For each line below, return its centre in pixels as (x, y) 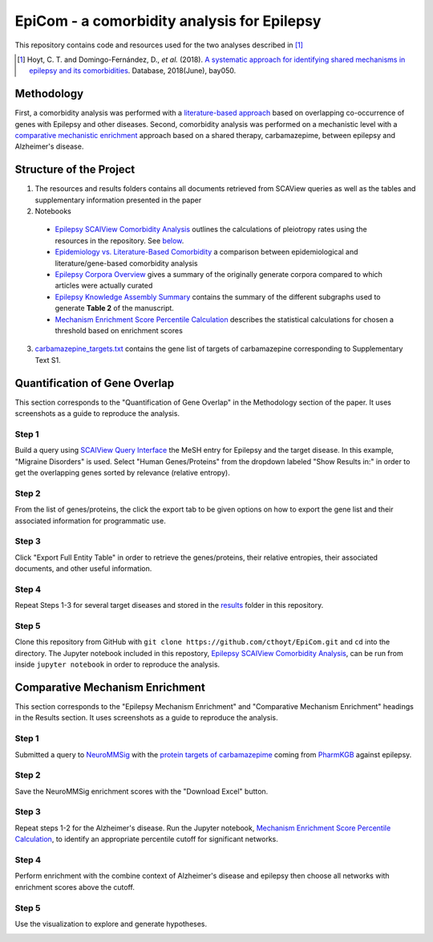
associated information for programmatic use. (90, 520)
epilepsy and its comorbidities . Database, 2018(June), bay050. (133, 71)
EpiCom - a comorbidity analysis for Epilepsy (168, 21)
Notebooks (53, 211)
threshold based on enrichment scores (119, 330)
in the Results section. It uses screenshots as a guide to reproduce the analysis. (146, 718)
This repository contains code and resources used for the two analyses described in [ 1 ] (159, 45)
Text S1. (48, 360)
